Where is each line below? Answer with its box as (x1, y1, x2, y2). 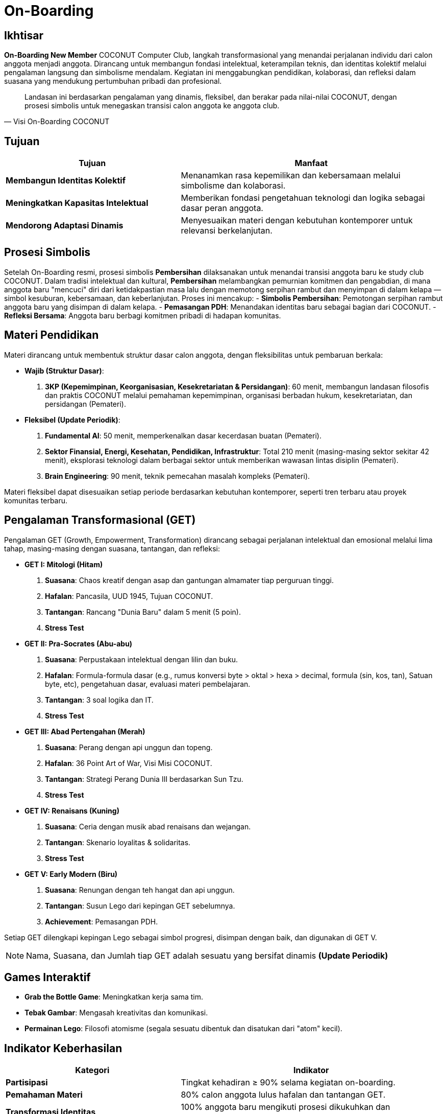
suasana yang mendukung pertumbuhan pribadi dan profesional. (4, 77, 222, 86)
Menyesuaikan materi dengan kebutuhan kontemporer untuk (181, 215, 413, 226)
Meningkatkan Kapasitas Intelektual (6, 198, 148, 208)
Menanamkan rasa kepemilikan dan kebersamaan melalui (181, 170, 401, 181)
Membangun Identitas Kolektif (6, 175, 126, 186)
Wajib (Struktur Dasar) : (24, 366, 104, 375)
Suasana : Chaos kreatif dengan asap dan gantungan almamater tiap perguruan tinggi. (45, 575, 334, 585)
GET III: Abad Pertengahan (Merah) (24, 727, 145, 736)
